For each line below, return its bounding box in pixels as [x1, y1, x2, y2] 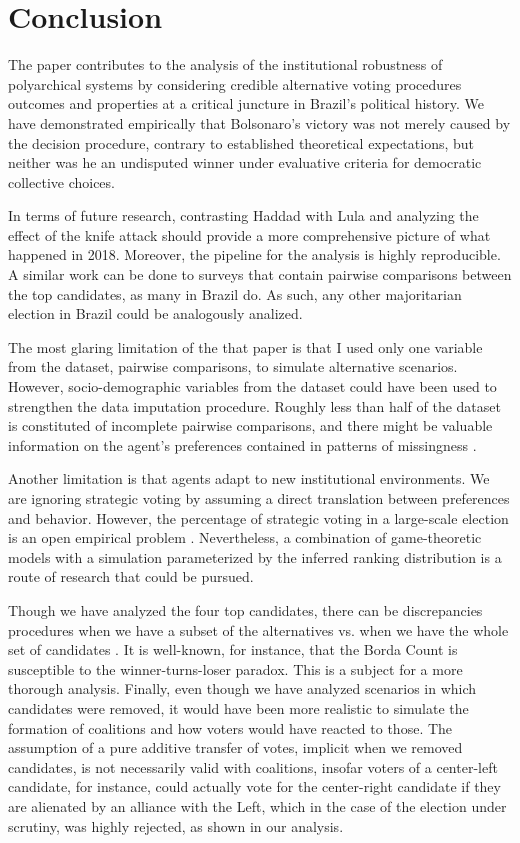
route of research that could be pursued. [8, 566, 254, 587]
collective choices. [8, 171, 115, 192]
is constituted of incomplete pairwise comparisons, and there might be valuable [8, 415, 493, 436]
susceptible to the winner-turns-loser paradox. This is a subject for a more [8, 658, 463, 679]
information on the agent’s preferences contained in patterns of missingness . [8, 434, 477, 455]
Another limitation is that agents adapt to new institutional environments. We [8, 468, 490, 489]
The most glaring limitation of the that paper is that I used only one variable [8, 336, 483, 357]
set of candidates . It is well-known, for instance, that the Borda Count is [8, 639, 458, 660]
